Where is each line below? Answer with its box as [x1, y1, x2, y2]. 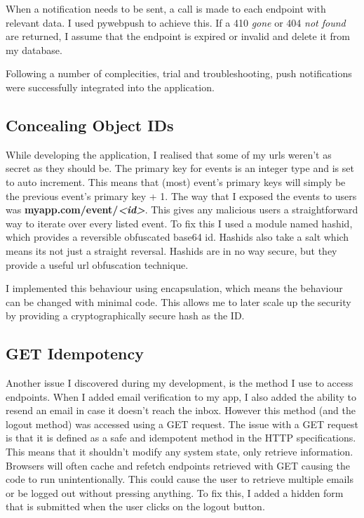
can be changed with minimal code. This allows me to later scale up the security [6, 294, 351, 309]
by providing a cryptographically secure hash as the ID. [6, 308, 245, 323]
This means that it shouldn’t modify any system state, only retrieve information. [6, 444, 353, 459]
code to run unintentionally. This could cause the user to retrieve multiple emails [6, 472, 353, 486]
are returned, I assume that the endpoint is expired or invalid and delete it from [6, 29, 350, 44]
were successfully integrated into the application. [6, 79, 215, 94]
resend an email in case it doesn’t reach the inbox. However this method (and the [6, 403, 356, 418]
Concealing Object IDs [6, 114, 174, 135]
